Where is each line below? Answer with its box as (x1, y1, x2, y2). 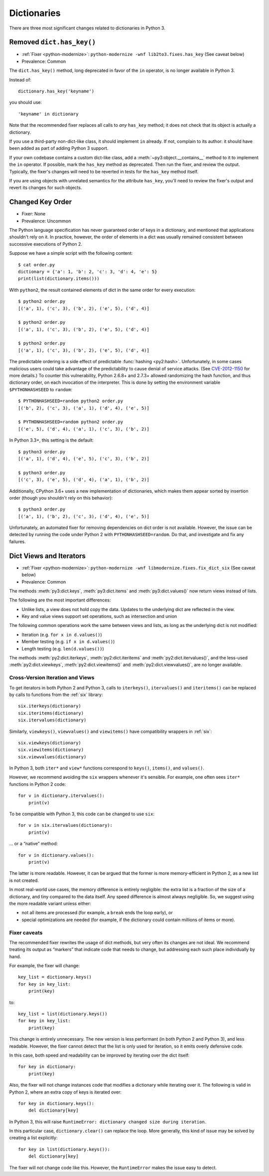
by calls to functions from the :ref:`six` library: (9, 691, 103, 697)
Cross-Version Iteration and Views (9, 674, 95, 681)
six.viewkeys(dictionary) (18, 740, 82, 745)
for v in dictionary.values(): (18, 852, 95, 858)
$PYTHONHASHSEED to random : (9, 386, 72, 392)
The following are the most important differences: (9, 597, 111, 603)
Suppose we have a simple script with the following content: (9, 250, 133, 256)
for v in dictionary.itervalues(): (18, 793, 105, 799)
